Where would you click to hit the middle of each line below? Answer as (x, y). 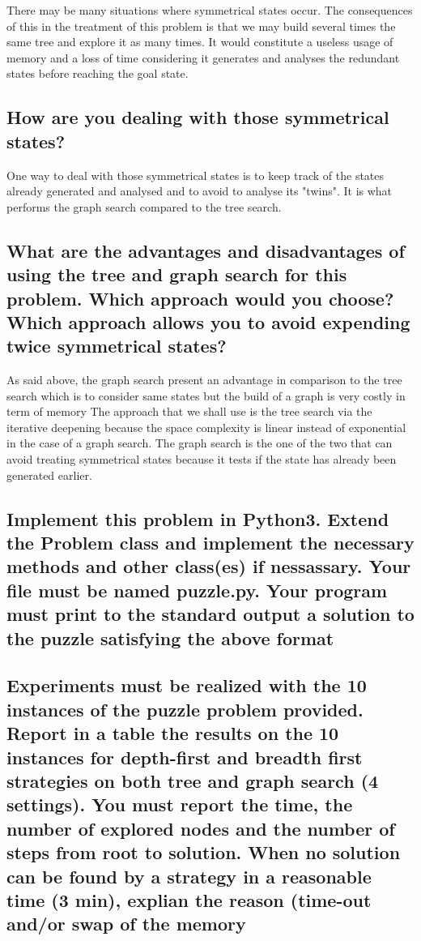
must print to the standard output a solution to (210, 614)
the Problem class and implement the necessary (210, 543)
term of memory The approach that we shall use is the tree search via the (189, 411)
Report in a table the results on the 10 (173, 733)
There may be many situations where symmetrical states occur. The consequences (210, 10)
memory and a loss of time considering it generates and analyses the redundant (203, 57)
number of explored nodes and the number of (201, 828)
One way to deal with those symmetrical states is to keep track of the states (196, 175)
